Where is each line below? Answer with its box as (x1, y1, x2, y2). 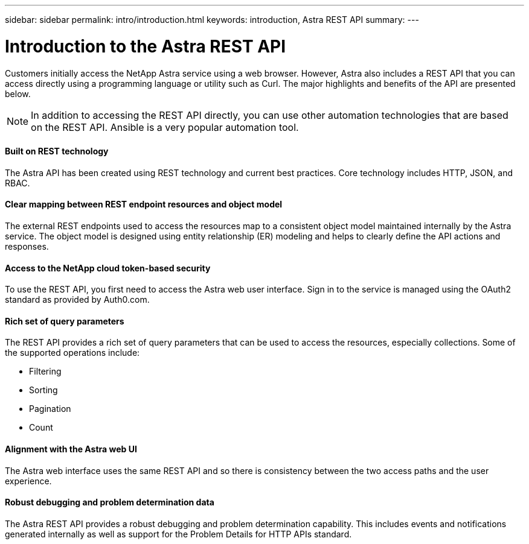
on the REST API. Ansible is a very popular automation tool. (31, 121, 299, 133)
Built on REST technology (5, 146, 109, 157)
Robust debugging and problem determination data (5, 497, 214, 508)
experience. (5, 475, 52, 486)
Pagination (29, 403, 71, 414)
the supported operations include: (5, 347, 140, 358)
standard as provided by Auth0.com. (5, 294, 150, 305)
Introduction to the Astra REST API (5, 36, 286, 57)
